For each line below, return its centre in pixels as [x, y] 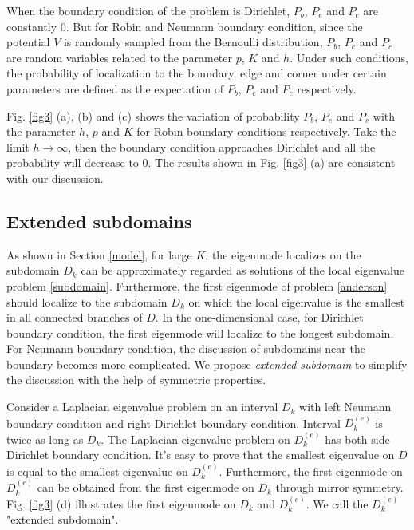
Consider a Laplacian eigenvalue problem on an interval [142, 407]
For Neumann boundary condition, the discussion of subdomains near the [186, 348]
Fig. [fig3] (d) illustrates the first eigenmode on [121, 503]
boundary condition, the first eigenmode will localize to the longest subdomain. [200, 332]
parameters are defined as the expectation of [115, 88]
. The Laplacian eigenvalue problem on [195, 439]
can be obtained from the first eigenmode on [146, 487]
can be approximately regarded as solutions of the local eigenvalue [242, 270]
